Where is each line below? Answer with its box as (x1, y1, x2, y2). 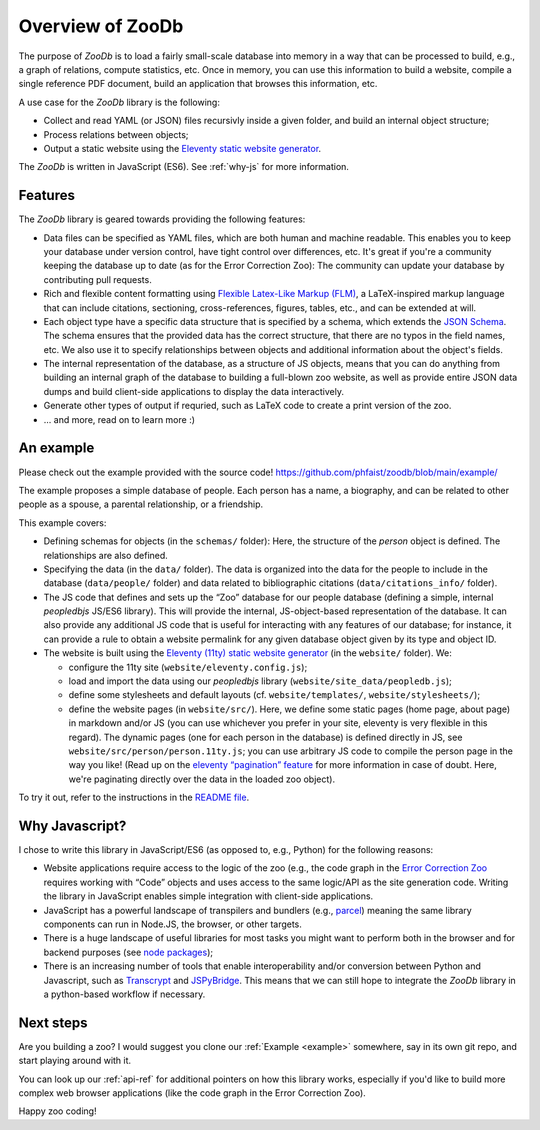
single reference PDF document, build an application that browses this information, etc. (18, 78, 378, 90)
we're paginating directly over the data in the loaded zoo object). (68, 773, 335, 785)
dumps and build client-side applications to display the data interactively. (43, 385, 345, 397)
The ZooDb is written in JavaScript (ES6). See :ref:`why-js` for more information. (18, 161, 350, 173)
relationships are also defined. (43, 549, 169, 561)
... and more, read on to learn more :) (43, 413, 195, 425)
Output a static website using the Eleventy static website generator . (43, 142, 322, 154)
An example (18, 440, 95, 457)
